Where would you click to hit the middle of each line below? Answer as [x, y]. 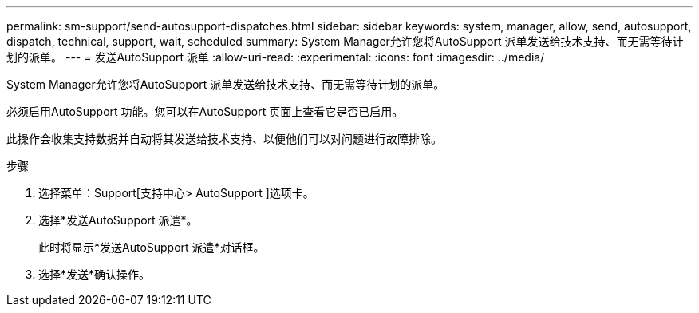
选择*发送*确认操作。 [95, 274]
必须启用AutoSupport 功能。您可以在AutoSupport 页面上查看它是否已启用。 [205, 111]
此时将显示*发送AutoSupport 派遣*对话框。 [152, 247]
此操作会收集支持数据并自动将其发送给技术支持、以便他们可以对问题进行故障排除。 [224, 139]
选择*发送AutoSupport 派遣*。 [118, 220]
